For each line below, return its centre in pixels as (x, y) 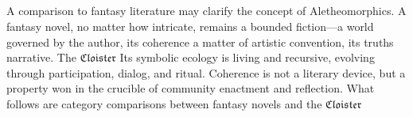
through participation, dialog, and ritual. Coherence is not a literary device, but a (206, 72)
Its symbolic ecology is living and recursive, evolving (247, 57)
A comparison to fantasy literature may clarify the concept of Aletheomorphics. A (206, 11)
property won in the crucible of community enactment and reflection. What (191, 88)
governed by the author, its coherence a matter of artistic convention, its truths (200, 42)
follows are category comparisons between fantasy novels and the (164, 103)
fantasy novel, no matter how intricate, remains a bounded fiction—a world (190, 26)
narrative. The (41, 57)
